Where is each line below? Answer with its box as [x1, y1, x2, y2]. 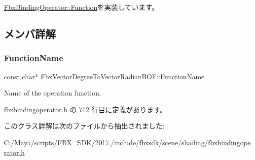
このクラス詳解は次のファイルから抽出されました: [4, 121, 165, 131]
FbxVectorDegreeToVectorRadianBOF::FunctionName [40, 71, 205, 81]
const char [4, 71, 35, 81]
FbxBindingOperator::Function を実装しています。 [4, 2, 159, 12]
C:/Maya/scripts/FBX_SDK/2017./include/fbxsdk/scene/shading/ [4, 137, 208, 147]
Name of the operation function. [4, 88, 101, 98]
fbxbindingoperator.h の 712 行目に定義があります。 [4, 104, 167, 114]
